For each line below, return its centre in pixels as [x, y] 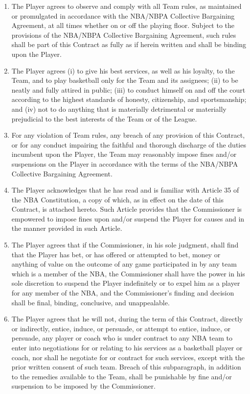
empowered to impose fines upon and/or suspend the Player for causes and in [128, 218]
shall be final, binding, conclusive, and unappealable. [91, 302]
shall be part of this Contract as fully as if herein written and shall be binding [129, 44]
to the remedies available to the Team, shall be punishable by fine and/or [122, 376]
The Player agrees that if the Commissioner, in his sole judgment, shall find [125, 245]
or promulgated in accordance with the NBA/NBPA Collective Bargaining [123, 15]
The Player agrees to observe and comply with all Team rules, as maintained [126, 6]
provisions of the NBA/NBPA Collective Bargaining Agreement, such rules [124, 35]
